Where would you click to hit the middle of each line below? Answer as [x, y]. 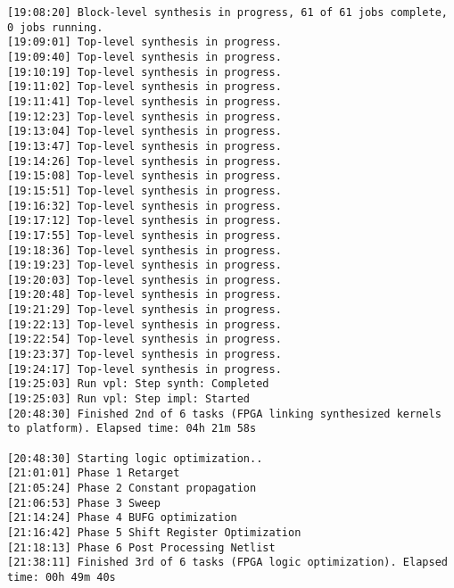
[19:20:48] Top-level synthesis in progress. [144, 295]
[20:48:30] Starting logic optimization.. [135, 458]
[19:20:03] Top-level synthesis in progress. [144, 280]
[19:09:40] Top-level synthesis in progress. [144, 57]
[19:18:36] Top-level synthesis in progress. [144, 250]
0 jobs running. [55, 27]
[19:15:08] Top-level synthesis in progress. [144, 176]
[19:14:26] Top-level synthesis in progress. [144, 161]
